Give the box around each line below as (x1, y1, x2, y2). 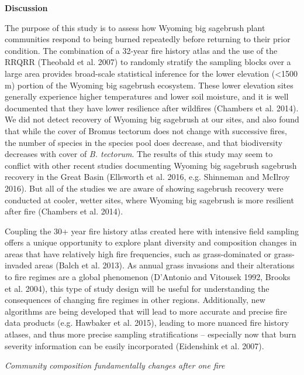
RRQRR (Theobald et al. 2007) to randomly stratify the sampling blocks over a (5, 56, 291, 68)
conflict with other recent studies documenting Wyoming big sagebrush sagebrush (5, 159, 297, 171)
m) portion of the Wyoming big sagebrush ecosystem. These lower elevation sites (5, 79, 293, 91)
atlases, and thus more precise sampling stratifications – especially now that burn (5, 328, 296, 340)
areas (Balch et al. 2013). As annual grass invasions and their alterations (34, 259, 295, 271)
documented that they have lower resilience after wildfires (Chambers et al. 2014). (5, 101, 299, 114)
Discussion (5, 2, 48, 13)
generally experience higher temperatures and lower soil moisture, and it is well (5, 90, 289, 103)
